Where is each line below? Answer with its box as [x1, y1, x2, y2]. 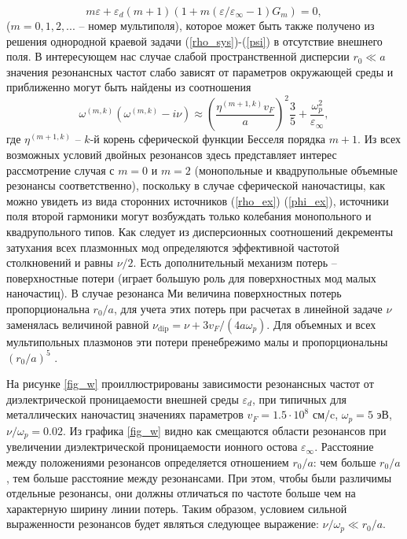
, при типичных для [251, 390, 346, 407]
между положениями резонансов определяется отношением [6, 453, 289, 470]
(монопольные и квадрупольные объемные [194, 161, 398, 178]
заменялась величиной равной [6, 316, 149, 332]
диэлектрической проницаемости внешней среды [6, 390, 239, 407]
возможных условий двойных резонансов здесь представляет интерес [6, 146, 337, 163]
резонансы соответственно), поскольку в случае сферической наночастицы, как [6, 177, 385, 194]
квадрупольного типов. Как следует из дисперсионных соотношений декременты [6, 223, 394, 240]
